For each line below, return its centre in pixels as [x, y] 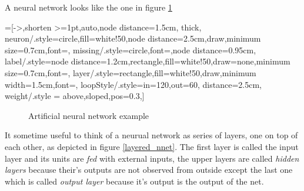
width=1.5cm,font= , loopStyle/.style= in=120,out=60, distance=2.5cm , [133, 84]
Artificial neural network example [89, 115]
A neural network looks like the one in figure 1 [88, 7]
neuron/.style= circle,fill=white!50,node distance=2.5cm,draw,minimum [133, 38]
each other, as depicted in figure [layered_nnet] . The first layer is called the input [152, 146]
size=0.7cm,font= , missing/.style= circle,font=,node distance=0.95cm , [131, 50]
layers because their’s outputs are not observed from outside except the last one [149, 170]
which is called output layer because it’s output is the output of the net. [134, 181]
